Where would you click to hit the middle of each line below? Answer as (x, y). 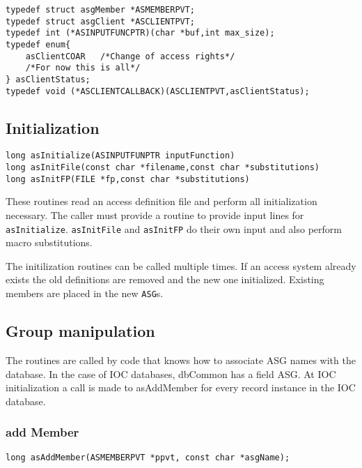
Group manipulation (80, 331)
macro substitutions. (49, 242)
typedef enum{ (38, 44)
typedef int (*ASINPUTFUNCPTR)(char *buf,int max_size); (140, 33)
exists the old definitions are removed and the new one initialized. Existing (165, 279)
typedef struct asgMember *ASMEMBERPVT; (101, 10)
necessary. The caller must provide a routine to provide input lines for (155, 215)
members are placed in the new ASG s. (85, 293)
